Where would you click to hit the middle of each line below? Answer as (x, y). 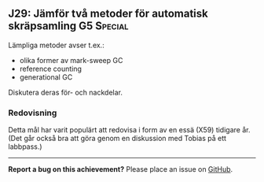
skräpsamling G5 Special (68, 26)
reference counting (51, 69)
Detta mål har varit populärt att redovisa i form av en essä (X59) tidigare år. (129, 130)
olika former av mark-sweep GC (71, 60)
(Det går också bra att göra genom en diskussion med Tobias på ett (117, 139)
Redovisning (33, 113)
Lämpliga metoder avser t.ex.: (56, 45)
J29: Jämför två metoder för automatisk (108, 14)
